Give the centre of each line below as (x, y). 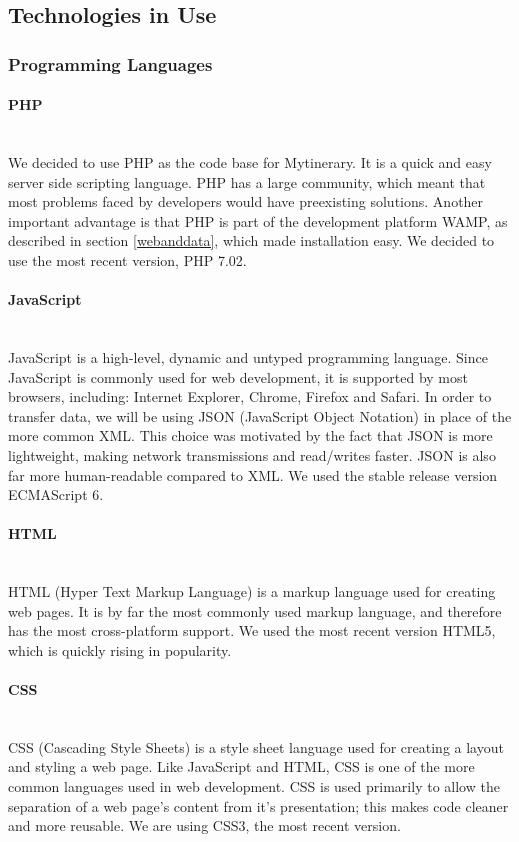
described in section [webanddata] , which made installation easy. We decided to (251, 240)
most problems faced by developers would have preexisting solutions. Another (246, 201)
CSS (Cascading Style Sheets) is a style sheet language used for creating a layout (256, 746)
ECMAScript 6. (56, 494)
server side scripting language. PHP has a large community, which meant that (247, 181)
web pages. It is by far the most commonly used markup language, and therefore (255, 610)
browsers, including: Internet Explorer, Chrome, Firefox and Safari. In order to (250, 396)
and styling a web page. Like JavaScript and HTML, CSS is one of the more (241, 766)
